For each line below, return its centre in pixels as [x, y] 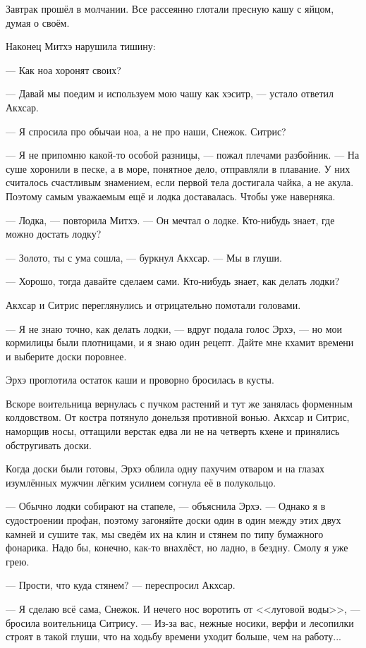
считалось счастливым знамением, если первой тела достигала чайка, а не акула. [180, 182]
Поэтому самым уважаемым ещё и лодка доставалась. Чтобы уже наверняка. [171, 196]
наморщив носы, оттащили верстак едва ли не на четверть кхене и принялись [173, 431]
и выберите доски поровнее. [66, 356]
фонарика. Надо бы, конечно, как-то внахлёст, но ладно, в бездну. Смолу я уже [177, 548]
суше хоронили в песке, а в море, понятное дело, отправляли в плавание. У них [178, 168]
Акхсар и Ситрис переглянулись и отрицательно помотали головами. [153, 304]
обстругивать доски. [49, 445]
